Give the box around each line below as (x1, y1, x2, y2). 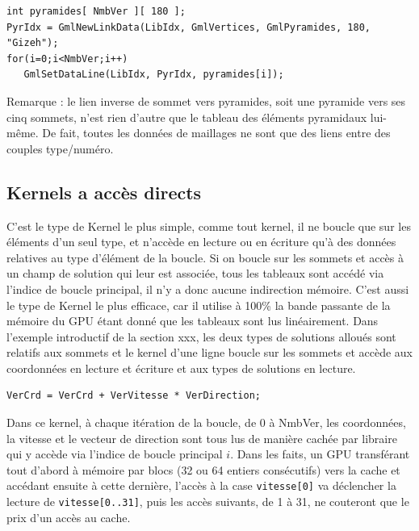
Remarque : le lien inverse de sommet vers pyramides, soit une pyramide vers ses (6, 92, 406, 109)
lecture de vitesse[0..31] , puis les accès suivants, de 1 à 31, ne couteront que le (6, 493, 409, 510)
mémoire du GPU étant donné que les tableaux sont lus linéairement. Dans (6, 312, 379, 329)
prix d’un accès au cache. (6, 508, 131, 525)
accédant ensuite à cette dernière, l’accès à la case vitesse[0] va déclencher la (6, 477, 396, 494)
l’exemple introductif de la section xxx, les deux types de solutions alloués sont (6, 328, 396, 345)
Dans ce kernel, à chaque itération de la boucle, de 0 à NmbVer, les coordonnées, (6, 414, 406, 431)
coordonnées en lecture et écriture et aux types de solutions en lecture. (6, 359, 356, 376)
